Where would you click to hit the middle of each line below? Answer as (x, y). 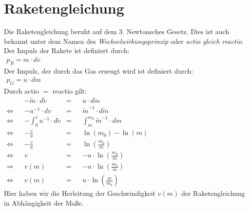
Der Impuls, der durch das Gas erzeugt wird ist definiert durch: (99, 70)
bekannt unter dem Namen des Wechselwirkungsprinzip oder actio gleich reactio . (124, 41)
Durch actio (21, 91)
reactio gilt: (69, 91)
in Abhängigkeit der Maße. (44, 202)
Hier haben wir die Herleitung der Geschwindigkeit (80, 193)
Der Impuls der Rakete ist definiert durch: (67, 50)
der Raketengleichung (213, 193)
